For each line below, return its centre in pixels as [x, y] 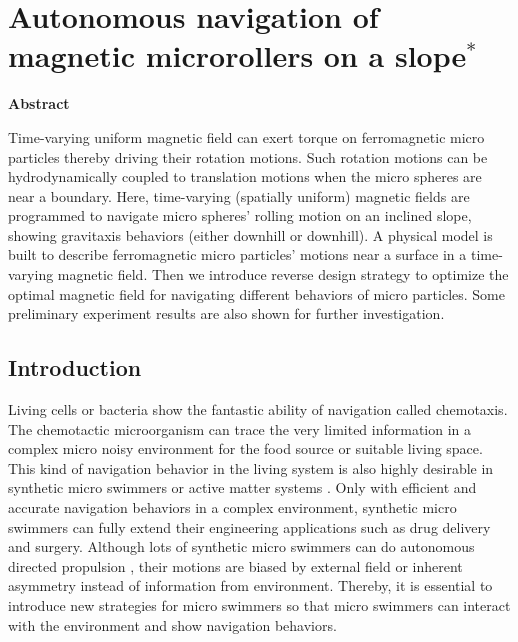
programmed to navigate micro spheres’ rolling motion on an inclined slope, [240, 215]
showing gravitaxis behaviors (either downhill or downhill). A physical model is [250, 234]
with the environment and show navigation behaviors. [172, 624]
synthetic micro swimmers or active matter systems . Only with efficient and [242, 487]
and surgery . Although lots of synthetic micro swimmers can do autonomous [241, 546]
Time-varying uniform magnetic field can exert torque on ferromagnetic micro [246, 136]
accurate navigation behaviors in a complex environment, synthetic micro [232, 507]
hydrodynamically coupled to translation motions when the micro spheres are [245, 176]
